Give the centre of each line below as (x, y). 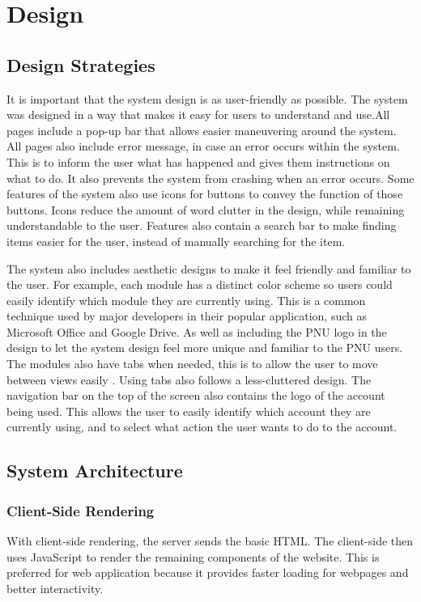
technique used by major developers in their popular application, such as (187, 316)
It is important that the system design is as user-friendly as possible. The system (207, 98)
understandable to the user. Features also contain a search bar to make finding (202, 225)
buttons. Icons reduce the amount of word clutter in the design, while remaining (206, 209)
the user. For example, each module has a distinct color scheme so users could (200, 284)
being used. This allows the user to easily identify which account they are (189, 411)
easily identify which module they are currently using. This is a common (186, 300)
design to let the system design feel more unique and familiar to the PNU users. (205, 348)
